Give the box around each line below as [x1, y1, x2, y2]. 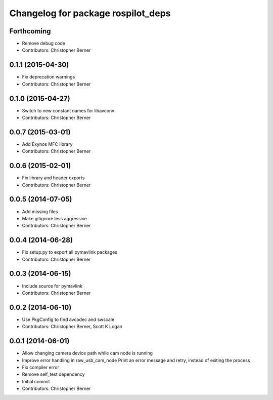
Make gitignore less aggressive [22, 215, 87, 221]
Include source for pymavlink [22, 283, 83, 289]
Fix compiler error [22, 364, 59, 370]
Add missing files [22, 208, 58, 215]
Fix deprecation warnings [22, 74, 75, 80]
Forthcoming [9, 27, 51, 35]
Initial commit [22, 378, 50, 384]
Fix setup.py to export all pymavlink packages [22, 249, 118, 255]
